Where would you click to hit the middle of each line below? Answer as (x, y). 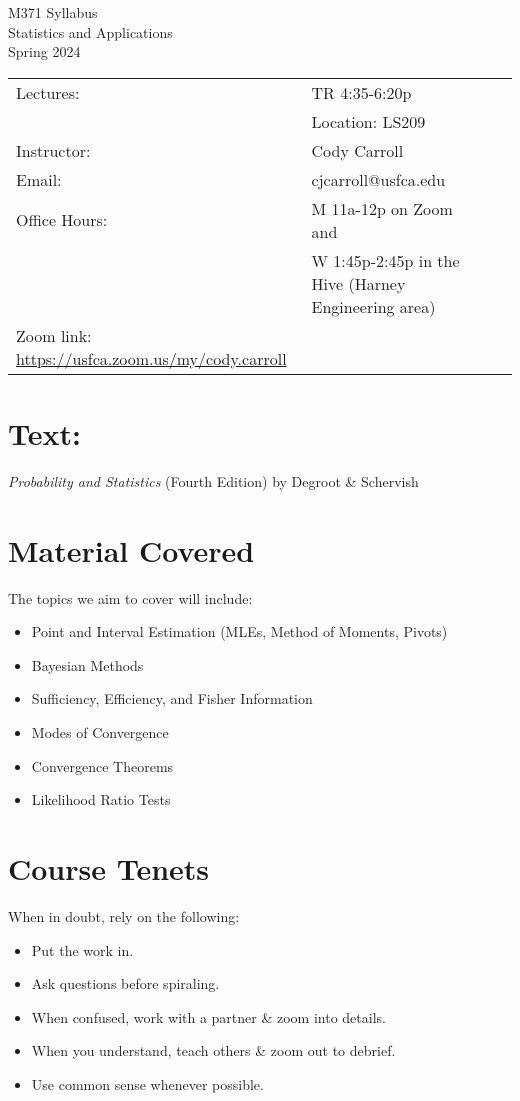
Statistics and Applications (90, 31)
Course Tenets (109, 867)
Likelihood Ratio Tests (101, 799)
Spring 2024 (44, 51)
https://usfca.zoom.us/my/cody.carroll (151, 358)
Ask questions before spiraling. (125, 983)
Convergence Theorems (102, 765)
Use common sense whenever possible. (147, 1083)
